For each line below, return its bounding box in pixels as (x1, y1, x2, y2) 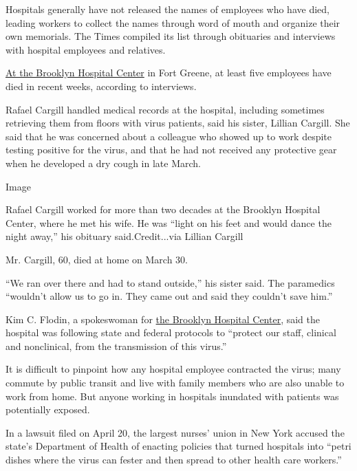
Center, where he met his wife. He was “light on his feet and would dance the (6, 215, 332, 230)
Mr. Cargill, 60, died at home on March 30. (6, 252, 188, 266)
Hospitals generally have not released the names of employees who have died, (6, 2, 329, 16)
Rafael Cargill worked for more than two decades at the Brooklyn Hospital (6, 202, 321, 217)
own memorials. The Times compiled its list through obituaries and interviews (6, 29, 336, 43)
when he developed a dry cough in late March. (6, 155, 201, 170)
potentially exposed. (6, 402, 90, 417)
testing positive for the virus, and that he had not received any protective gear (6, 142, 337, 157)
